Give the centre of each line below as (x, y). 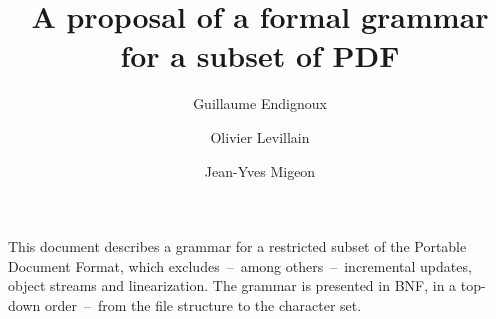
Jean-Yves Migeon (260, 170)
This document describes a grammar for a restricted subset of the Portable (237, 246)
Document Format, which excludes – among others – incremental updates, (240, 265)
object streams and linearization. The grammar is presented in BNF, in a (232, 285)
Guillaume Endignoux (260, 103)
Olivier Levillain (260, 136)
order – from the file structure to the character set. (203, 304)
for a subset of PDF (260, 55)
